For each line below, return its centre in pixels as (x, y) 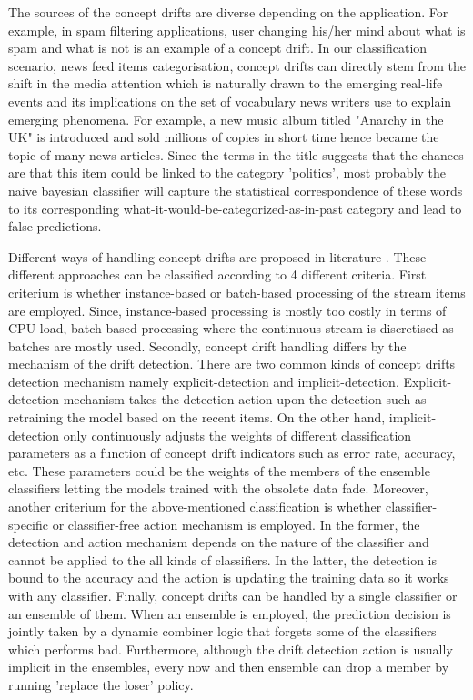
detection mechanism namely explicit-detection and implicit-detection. (204, 381)
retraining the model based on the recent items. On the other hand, (197, 417)
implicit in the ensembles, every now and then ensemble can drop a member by (229, 667)
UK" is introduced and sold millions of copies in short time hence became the (224, 137)
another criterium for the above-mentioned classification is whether (195, 507)
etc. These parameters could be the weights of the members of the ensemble (219, 470)
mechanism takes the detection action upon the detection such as (245, 399)
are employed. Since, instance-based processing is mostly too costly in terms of (227, 310)
